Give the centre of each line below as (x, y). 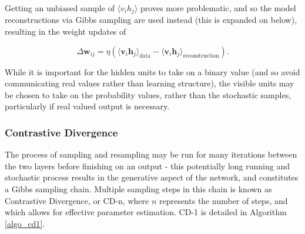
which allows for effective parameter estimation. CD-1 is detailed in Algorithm (146, 212)
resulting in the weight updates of (66, 31)
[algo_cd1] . (25, 223)
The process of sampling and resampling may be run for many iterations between (151, 154)
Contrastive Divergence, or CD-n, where (77, 200)
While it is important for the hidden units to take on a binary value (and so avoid (152, 71)
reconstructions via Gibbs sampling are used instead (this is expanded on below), (151, 20)
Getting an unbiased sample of (60, 8)
